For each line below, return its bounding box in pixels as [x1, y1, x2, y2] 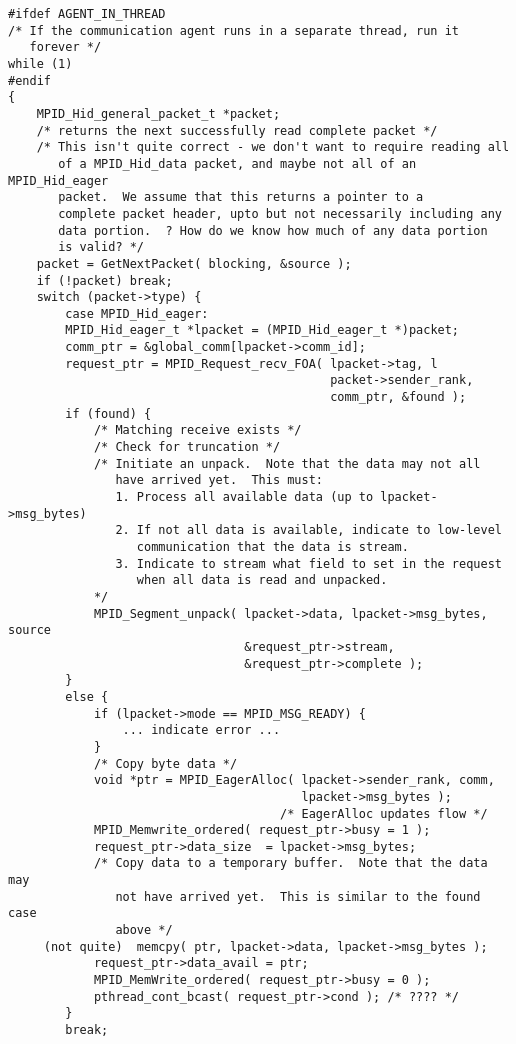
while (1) [8, 56, 73, 71]
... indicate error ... [122, 723, 281, 738]
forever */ [29, 40, 102, 55]
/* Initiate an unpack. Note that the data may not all [93, 456, 481, 471]
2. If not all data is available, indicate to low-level [115, 523, 502, 538]
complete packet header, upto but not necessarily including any [58, 206, 502, 221]
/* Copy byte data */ [93, 756, 238, 771]
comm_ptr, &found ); [330, 390, 467, 405]
